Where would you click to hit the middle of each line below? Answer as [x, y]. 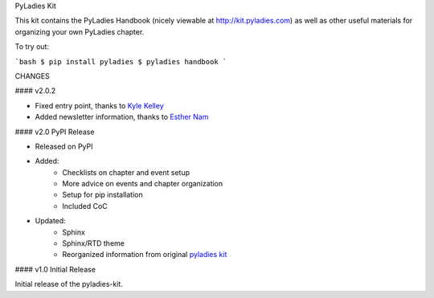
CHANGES [32, 76]
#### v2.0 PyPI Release [55, 132]
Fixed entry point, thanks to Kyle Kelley [99, 105]
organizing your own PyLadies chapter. [80, 31]
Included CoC [85, 206]
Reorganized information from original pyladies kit [145, 255]
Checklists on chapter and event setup [126, 172]
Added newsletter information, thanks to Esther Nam [122, 117]
